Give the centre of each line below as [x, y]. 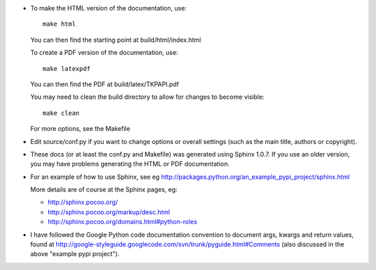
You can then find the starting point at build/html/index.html [116, 40]
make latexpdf [66, 69]
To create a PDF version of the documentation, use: [104, 53]
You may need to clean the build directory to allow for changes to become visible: [147, 97]
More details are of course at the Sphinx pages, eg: [104, 190]
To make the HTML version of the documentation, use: [109, 8]
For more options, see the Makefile [80, 129]
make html [59, 24]
